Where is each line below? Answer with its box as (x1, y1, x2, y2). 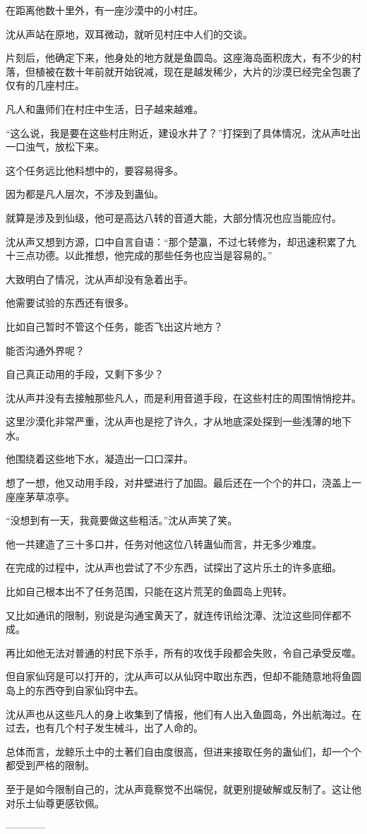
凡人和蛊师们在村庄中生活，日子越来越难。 (6, 101, 203, 116)
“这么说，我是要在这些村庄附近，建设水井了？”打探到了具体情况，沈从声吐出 (6, 125, 361, 140)
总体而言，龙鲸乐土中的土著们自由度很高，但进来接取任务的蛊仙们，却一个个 (6, 744, 361, 758)
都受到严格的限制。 (6, 758, 95, 773)
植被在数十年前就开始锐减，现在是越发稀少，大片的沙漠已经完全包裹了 (35, 64, 361, 78)
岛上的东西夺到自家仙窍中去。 (6, 683, 144, 697)
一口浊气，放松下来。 (6, 139, 104, 154)
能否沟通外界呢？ (6, 342, 85, 357)
